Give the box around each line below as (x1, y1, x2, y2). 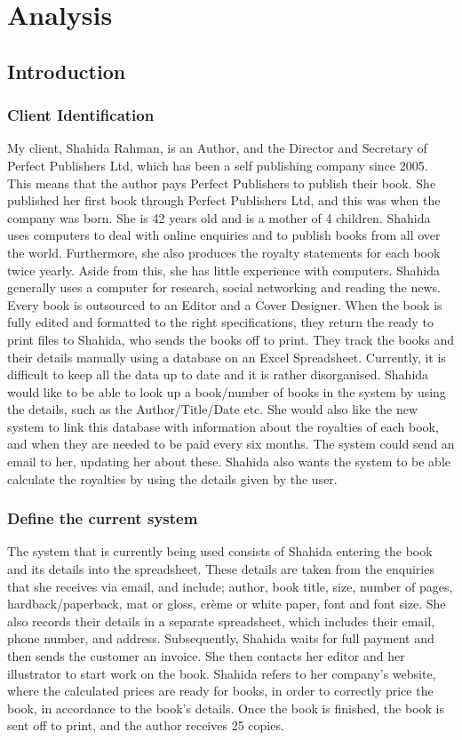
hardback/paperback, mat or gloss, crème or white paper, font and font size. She (7, 594, 446, 613)
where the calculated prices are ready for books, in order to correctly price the (7, 681, 434, 700)
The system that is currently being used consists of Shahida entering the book (7, 542, 433, 561)
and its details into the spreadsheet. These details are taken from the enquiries (7, 560, 434, 578)
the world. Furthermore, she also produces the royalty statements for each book (7, 243, 441, 261)
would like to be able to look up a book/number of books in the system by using (7, 382, 446, 401)
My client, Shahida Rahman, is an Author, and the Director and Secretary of (7, 139, 427, 157)
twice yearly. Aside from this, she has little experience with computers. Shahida (7, 260, 441, 279)
